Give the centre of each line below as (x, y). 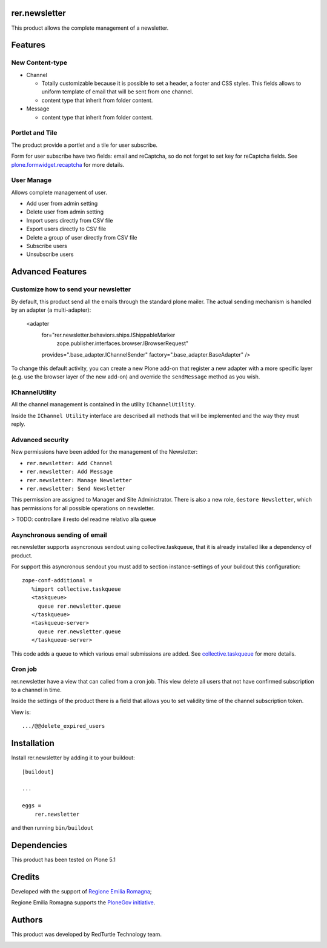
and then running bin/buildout (52, 827)
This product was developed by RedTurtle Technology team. (86, 934)
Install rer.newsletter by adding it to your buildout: (73, 758)
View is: (21, 712)
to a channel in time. (36, 690)
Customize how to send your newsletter (71, 289)
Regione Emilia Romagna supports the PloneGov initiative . (83, 903)
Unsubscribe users (50, 254)
